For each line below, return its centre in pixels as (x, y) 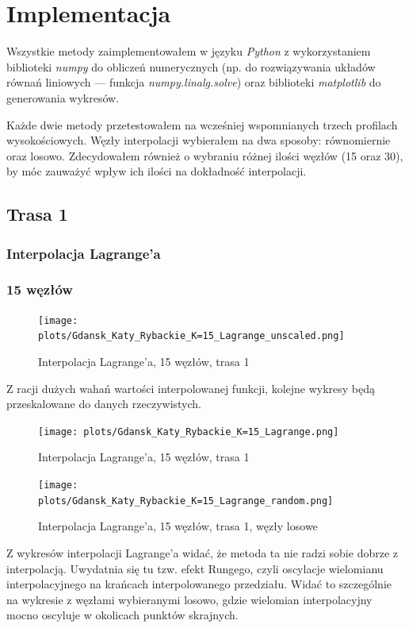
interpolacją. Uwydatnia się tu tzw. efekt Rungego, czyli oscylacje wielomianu (195, 568)
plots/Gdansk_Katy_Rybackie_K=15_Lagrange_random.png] (186, 501)
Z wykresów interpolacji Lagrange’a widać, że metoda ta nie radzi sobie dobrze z (203, 552)
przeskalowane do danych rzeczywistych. (104, 404)
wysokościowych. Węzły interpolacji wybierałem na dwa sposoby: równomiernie (199, 140)
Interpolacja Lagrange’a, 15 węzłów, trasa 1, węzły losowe (178, 526)
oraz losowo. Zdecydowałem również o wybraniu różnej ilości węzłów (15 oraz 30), (205, 155)
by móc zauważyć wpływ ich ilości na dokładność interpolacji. (157, 171)
